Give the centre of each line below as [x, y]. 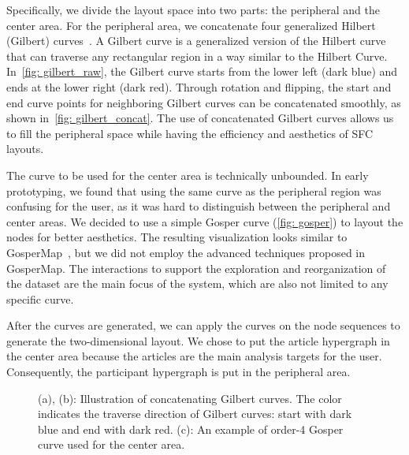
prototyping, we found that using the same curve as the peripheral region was [194, 190]
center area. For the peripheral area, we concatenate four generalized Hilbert [191, 25]
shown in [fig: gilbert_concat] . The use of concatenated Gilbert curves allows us [200, 118]
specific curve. [40, 298]
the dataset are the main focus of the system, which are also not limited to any [197, 283]
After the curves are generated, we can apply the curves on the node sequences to [203, 325]
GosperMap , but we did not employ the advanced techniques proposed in [186, 252]
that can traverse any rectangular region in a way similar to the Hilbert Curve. [197, 56]
